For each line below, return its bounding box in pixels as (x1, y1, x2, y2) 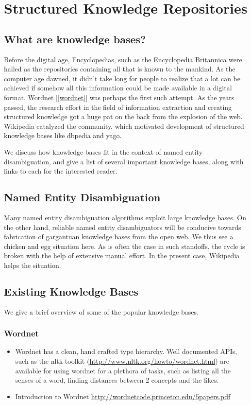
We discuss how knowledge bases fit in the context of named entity (4, 146, 203, 157)
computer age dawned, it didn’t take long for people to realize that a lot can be (4, 73, 241, 83)
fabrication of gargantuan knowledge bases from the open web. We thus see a (4, 231, 234, 242)
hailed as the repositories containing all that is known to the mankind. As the (4, 64, 235, 74)
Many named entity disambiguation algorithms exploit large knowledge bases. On (4, 212, 246, 222)
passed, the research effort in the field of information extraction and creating (4, 102, 232, 112)
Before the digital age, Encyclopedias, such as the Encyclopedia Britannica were (4, 54, 242, 64)
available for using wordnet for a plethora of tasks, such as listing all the (15, 365, 231, 375)
